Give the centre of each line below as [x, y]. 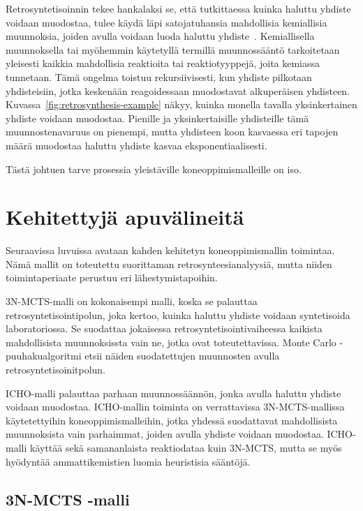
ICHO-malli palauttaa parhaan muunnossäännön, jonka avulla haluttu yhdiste [173, 393]
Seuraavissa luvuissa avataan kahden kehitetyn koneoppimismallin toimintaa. [170, 250]
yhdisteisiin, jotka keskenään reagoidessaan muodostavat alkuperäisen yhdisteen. [178, 90]
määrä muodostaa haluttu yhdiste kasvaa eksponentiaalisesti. [136, 145]
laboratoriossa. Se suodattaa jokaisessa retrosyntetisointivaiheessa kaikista [164, 328]
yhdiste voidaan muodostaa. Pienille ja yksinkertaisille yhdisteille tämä [157, 118]
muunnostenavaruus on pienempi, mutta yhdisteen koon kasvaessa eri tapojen [172, 132]
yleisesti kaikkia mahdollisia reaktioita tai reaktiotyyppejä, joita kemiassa [163, 63]
